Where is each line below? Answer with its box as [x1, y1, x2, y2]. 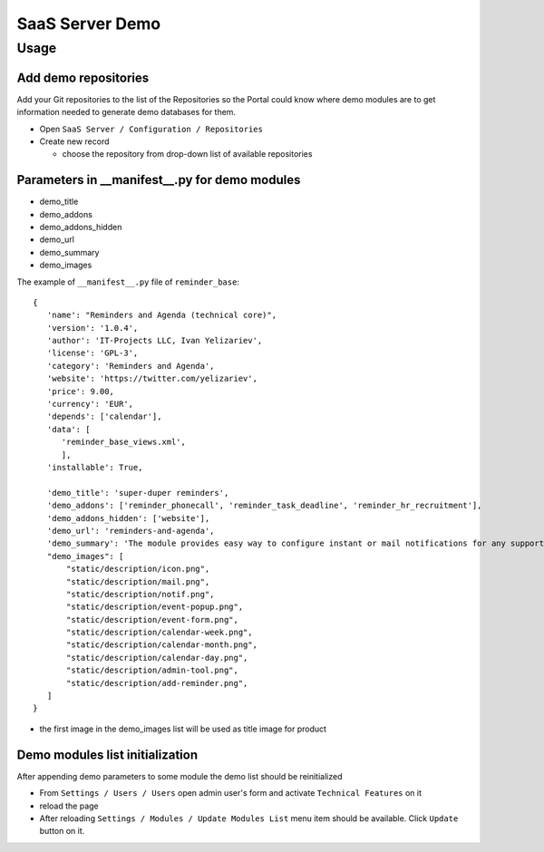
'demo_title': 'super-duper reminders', [46, 488, 229, 498]
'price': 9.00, [46, 386, 115, 396]
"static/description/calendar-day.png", [66, 653, 248, 663]
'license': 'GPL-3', [46, 348, 139, 358]
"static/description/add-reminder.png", [66, 678, 248, 688]
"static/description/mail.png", [66, 576, 210, 586]
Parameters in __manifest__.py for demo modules [16, 172, 301, 188]
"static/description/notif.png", [66, 589, 215, 599]
